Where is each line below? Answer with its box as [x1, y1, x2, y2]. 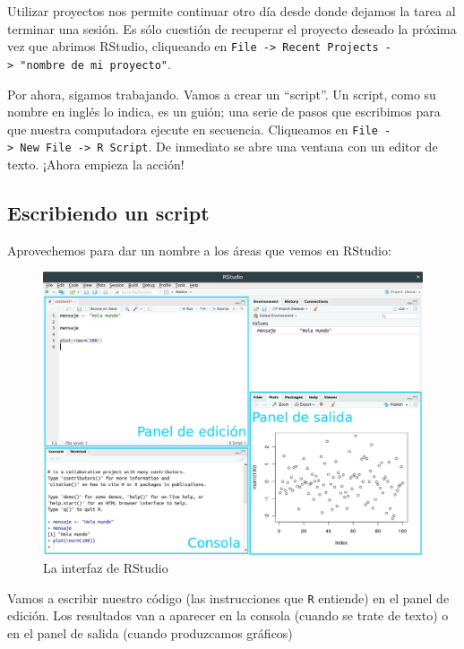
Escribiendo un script [7, 198, 210, 226]
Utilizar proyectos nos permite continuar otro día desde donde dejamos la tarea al [7, 2, 456, 20]
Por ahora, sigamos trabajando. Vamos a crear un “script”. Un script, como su [7, 84, 436, 103]
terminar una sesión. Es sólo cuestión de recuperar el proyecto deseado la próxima [7, 19, 457, 38]
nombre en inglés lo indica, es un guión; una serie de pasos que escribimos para [7, 102, 441, 121]
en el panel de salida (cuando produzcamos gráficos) [7, 623, 293, 642]
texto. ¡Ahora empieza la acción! [7, 155, 185, 173]
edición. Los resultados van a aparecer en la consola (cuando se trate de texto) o [7, 606, 449, 625]
